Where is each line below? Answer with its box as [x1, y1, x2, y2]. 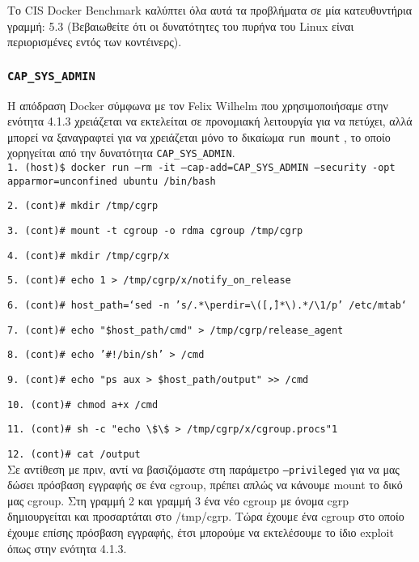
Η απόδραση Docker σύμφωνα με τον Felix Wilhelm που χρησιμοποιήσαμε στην [7, 96, 388, 113]
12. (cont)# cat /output [7, 448, 141, 460]
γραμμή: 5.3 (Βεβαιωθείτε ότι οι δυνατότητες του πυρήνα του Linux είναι [7, 17, 354, 34]
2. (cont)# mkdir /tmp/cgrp [7, 200, 159, 212]
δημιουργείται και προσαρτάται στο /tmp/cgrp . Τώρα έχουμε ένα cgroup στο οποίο [7, 508, 404, 525]
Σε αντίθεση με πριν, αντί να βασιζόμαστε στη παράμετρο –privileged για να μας [7, 460, 400, 477]
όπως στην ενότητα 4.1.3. [7, 539, 127, 556]
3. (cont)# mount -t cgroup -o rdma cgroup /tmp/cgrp [7, 225, 303, 237]
